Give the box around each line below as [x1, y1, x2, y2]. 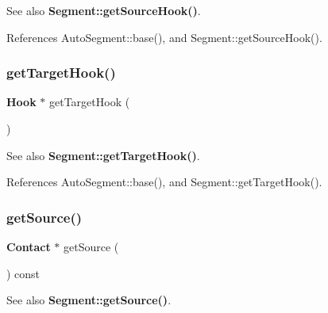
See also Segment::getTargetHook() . [6, 147, 200, 163]
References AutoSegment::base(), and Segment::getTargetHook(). [6, 174, 322, 190]
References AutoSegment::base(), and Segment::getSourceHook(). [6, 29, 322, 45]
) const [6, 265, 41, 281]
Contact [6, 239, 51, 254]
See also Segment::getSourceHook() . [6, 2, 201, 18]
